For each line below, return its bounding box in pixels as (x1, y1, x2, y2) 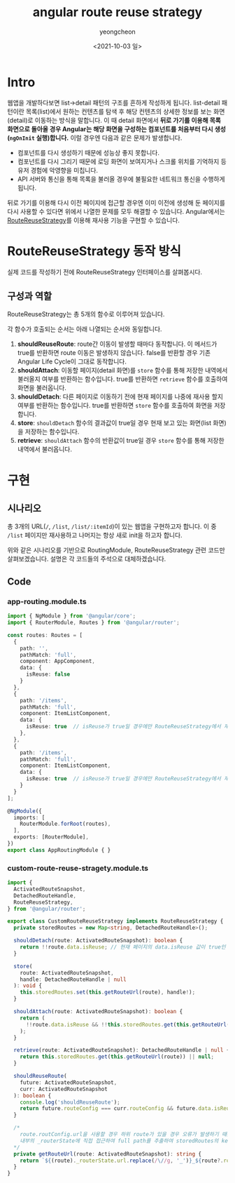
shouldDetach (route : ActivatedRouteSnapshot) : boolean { (13, 937, 183, 944)
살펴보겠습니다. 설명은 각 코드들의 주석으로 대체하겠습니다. (7, 555, 166, 563)
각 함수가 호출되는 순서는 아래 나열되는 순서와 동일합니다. (7, 325, 162, 333)
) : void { (13, 982, 42, 989)
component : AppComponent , (20, 657, 96, 665)
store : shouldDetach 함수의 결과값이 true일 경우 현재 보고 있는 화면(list (17, 419, 212, 427)
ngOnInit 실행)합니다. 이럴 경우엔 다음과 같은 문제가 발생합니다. (9, 133, 183, 142)
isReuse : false (25, 671, 71, 678)
